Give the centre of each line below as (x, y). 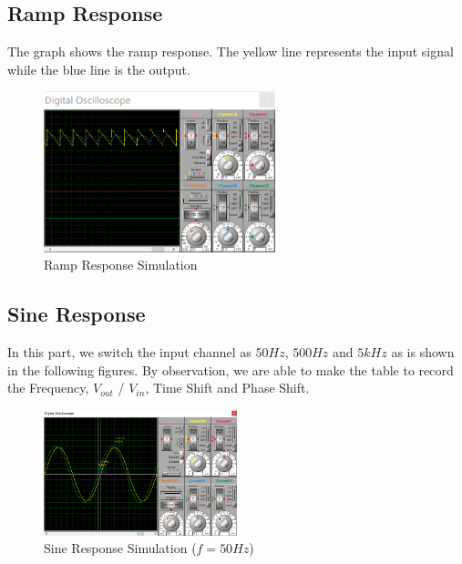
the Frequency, (48, 388)
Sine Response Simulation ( (120, 548)
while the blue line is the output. (99, 69)
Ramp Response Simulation (121, 265)
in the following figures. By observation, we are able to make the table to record (231, 369)
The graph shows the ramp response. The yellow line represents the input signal (231, 51)
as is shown (423, 352)
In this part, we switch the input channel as (129, 352)
